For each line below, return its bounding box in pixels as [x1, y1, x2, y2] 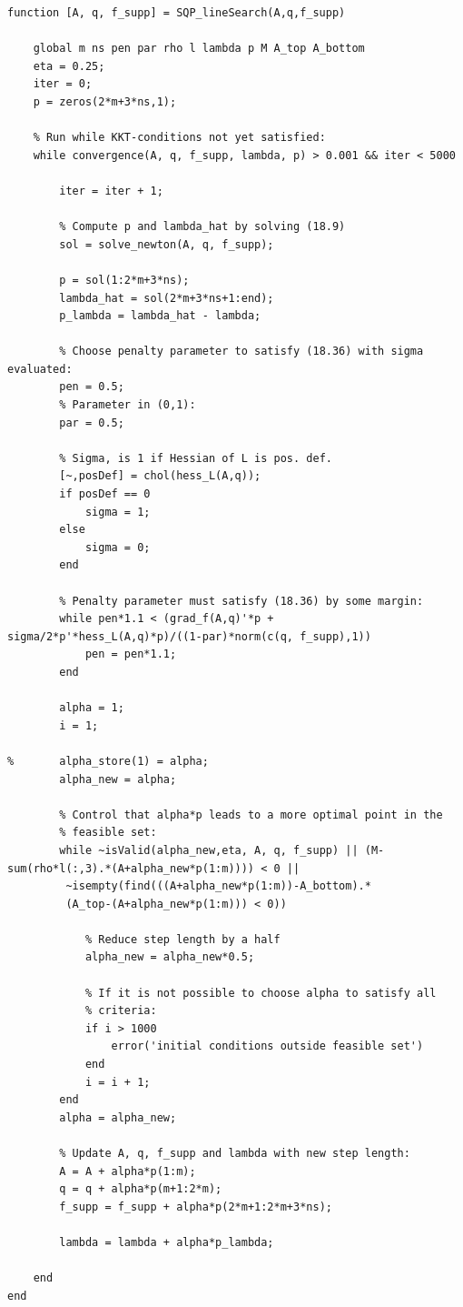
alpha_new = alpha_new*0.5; [84, 950, 255, 964]
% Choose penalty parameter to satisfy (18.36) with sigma [59, 345, 424, 358]
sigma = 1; [84, 505, 151, 518]
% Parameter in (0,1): [59, 398, 196, 412]
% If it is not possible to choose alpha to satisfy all [84, 986, 437, 1000]
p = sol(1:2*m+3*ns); [59, 273, 190, 287]
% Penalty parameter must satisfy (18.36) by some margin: [59, 594, 424, 608]
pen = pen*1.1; [84, 648, 177, 661]
